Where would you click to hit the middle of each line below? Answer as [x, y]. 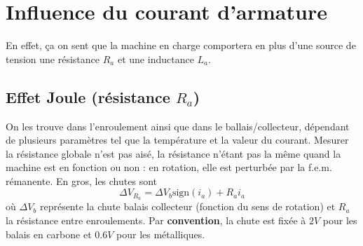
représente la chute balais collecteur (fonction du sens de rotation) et [187, 206]
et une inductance [156, 59]
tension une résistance [53, 59]
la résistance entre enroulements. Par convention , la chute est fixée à [156, 220]
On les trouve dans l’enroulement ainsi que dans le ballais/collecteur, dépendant [178, 126]
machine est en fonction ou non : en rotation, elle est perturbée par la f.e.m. [169, 167]
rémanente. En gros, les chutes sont [81, 180]
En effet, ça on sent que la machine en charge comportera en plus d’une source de [181, 45]
